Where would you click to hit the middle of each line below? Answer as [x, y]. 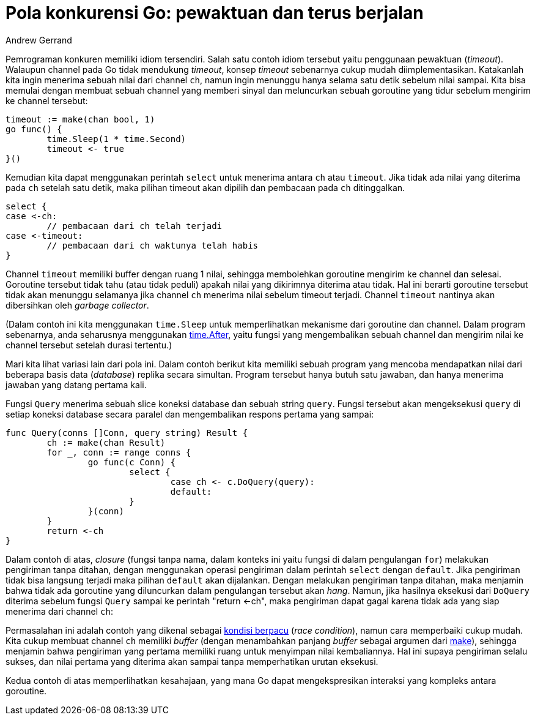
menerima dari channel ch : [59, 611]
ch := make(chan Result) [106, 442]
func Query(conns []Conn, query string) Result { [127, 433]
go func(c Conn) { [132, 462]
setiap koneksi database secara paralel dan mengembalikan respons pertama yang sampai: [190, 414]
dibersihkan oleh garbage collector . [77, 305]
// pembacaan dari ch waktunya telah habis [153, 245]
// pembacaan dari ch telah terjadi [135, 226]
